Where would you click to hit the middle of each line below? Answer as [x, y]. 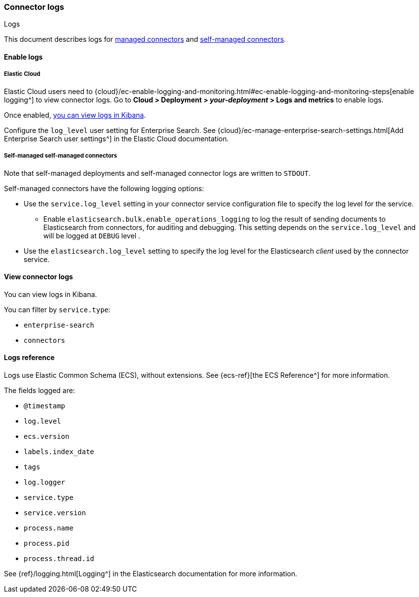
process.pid [47, 543]
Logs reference [29, 358]
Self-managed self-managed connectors [61, 156]
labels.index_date [59, 451]
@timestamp [45, 406]
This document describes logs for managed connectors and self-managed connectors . [145, 39]
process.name [49, 528]
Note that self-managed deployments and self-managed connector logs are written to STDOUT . [157, 173]
